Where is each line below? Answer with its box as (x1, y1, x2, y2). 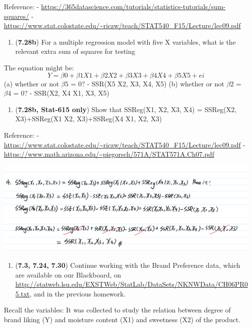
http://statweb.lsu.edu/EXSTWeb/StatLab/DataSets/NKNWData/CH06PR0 (15, 279, 248, 289)
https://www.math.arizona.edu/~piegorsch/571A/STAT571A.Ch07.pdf (4, 149, 214, 159)
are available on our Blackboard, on (15, 269, 121, 279)
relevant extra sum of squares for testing (15, 46, 135, 56)
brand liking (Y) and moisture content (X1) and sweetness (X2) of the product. (4, 314, 240, 324)
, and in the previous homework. (29, 288, 126, 298)
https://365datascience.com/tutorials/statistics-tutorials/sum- (41, 1, 226, 11)
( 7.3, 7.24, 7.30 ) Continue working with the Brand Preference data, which (15, 260, 240, 270)
